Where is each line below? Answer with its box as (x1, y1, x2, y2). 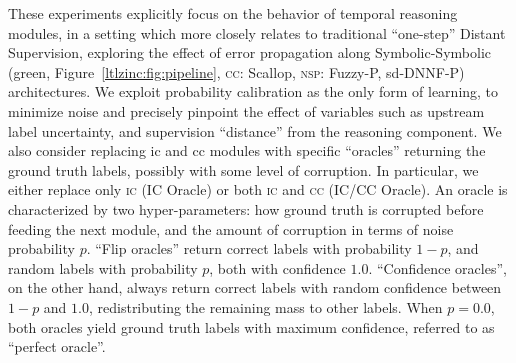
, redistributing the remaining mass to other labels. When (88, 296, 443, 317)
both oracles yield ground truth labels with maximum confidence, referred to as (8, 316, 495, 337)
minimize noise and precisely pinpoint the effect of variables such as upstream (8, 100, 485, 121)
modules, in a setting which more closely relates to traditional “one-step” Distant (8, 22, 506, 43)
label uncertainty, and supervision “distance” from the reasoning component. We (8, 120, 502, 141)
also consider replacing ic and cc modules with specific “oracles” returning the (8, 140, 486, 161)
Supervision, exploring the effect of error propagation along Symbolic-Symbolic (8, 42, 491, 63)
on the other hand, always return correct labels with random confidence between (8, 277, 502, 298)
